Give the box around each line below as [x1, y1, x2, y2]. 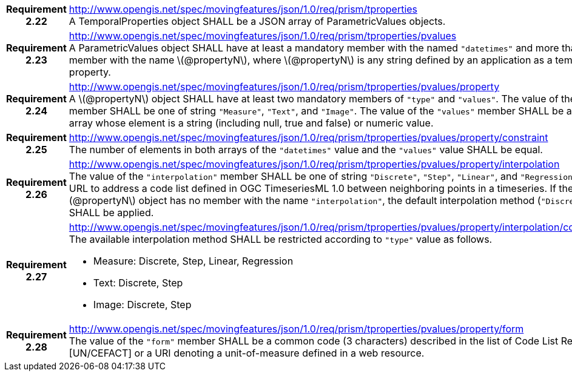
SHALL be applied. [69, 206, 154, 219]
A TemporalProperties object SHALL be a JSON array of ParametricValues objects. [69, 15, 446, 27]
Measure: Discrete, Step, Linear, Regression [93, 255, 294, 267]
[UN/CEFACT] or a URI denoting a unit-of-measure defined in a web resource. [69, 347, 425, 359]
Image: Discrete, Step [93, 298, 192, 311]
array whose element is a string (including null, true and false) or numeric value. [69, 117, 434, 129]
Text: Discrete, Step [93, 277, 183, 289]
